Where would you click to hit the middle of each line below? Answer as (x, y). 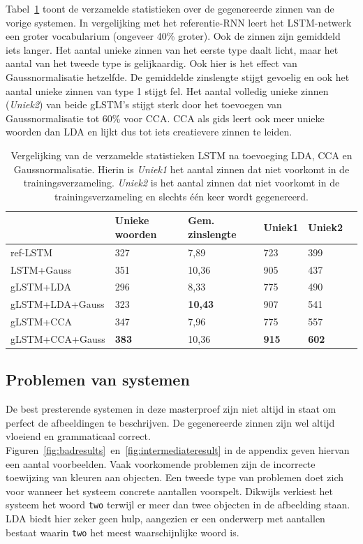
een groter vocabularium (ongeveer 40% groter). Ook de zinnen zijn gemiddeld (173, 36)
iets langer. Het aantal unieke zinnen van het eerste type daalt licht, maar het (172, 49)
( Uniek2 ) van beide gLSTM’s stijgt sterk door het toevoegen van (144, 104)
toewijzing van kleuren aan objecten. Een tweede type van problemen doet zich (175, 477)
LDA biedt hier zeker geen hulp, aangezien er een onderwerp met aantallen (165, 519)
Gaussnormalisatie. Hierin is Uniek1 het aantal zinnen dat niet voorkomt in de (181, 169)
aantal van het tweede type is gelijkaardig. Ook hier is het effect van (151, 63)
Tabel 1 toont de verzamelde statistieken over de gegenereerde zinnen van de (170, 8)
